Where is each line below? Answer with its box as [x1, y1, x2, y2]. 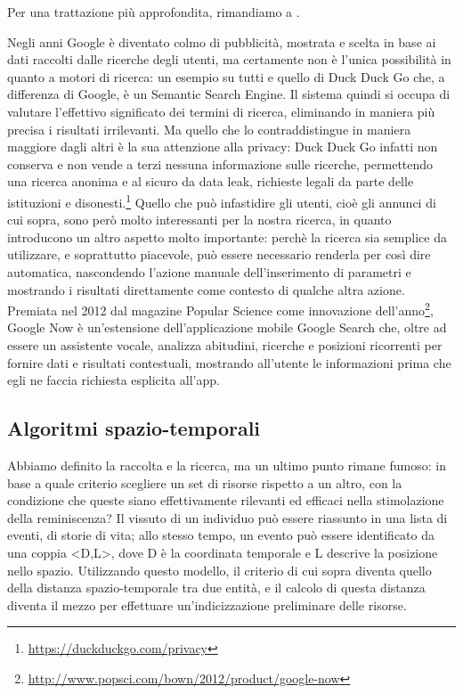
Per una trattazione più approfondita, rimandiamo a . [7, 3, 300, 20]
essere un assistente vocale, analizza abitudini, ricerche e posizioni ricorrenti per [7, 336, 443, 354]
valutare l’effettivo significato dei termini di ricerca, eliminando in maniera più [7, 102, 435, 120]
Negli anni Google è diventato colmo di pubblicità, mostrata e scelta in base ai [7, 32, 436, 51]
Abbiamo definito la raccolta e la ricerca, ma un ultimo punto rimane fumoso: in [7, 455, 446, 474]
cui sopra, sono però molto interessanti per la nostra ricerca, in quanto [7, 210, 392, 229]
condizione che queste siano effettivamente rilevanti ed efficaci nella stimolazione [7, 491, 444, 510]
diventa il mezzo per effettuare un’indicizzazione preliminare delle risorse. [7, 595, 407, 614]
